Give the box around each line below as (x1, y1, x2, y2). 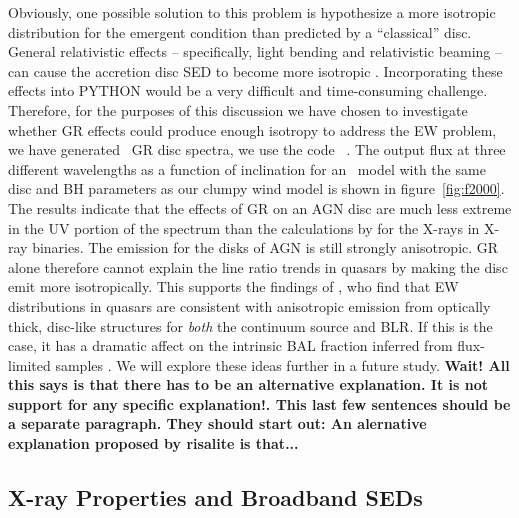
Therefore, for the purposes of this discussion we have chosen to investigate (8, 99, 468, 120)
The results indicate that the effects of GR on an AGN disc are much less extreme (8, 197, 512, 218)
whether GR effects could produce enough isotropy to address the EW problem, (8, 119, 497, 140)
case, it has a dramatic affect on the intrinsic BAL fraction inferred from (8, 335, 453, 356)
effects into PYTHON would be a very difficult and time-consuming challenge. (8, 80, 488, 101)
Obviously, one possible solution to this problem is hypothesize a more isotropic (8, 2, 496, 22)
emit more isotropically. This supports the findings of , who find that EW (8, 276, 459, 297)
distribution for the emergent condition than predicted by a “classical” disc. (8, 21, 472, 42)
